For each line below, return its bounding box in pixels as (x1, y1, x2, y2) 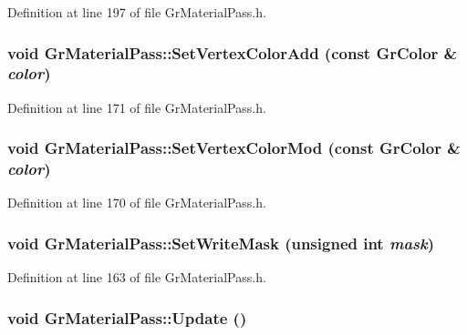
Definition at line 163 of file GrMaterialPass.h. (7, 268, 266, 287)
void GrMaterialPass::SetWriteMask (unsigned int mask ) (7, 231, 435, 254)
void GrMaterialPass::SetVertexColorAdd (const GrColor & (7, 41, 458, 64)
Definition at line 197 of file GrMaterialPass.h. (7, 3, 266, 21)
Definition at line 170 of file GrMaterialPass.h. (7, 193, 266, 212)
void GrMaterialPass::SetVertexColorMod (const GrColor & (7, 137, 461, 159)
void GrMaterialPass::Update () (7, 306, 247, 329)
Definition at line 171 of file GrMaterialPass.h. (7, 97, 266, 117)
